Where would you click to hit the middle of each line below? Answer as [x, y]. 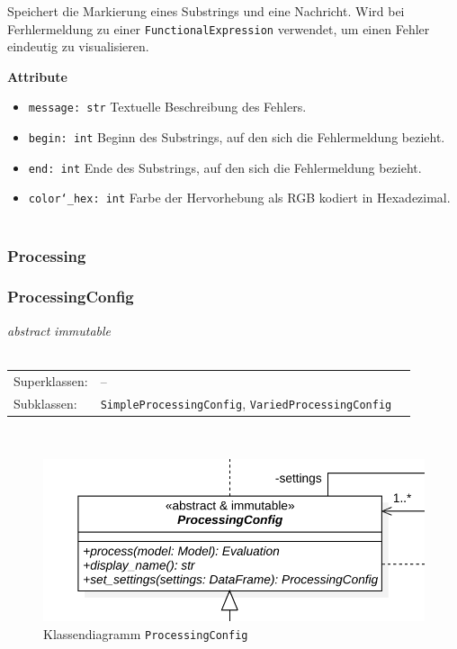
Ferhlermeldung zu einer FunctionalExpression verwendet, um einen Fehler [219, 28]
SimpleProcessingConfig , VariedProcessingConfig [246, 403]
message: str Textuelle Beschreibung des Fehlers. [167, 107]
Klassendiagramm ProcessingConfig [146, 633]
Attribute [37, 76]
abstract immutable [59, 330]
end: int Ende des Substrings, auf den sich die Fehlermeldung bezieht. [225, 167]
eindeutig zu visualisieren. [78, 46]
